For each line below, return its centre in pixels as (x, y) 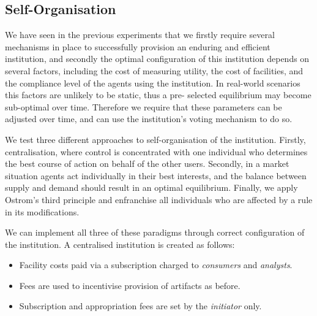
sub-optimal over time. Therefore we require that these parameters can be (144, 106)
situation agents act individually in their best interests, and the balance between (156, 175)
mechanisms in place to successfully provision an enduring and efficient (138, 46)
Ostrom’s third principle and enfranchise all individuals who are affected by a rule (159, 199)
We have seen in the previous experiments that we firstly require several (140, 35)
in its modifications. (42, 211)
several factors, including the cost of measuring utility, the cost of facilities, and (154, 70)
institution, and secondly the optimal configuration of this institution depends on (157, 59)
